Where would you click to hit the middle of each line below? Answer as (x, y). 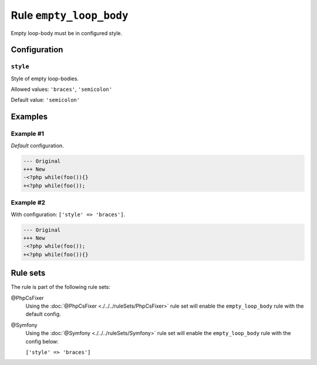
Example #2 (28, 203)
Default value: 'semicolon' (45, 100)
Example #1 (27, 134)
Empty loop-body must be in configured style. (67, 33)
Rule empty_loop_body (70, 15)
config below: (42, 341)
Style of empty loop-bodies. (45, 79)
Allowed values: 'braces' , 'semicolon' (62, 89)
